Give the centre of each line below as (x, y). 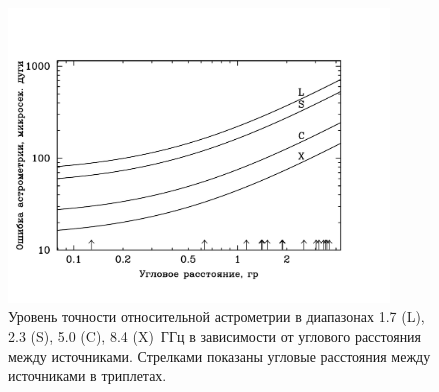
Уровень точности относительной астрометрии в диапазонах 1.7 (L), (216, 316)
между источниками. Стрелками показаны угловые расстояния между (219, 355)
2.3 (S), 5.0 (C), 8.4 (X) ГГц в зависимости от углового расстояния (215, 335)
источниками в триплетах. (87, 375)
